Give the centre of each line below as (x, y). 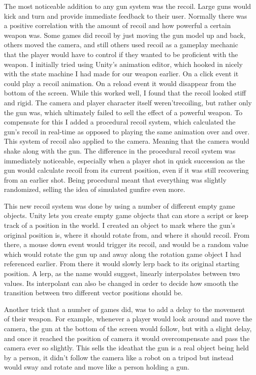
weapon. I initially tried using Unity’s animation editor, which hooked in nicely (123, 64)
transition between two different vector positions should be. (94, 293)
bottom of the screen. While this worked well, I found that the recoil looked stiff (125, 93)
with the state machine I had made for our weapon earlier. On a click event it (121, 74)
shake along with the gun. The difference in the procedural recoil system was (120, 150)
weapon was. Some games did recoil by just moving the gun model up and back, (125, 35)
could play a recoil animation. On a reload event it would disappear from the (120, 83)
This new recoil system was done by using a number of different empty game (120, 205)
